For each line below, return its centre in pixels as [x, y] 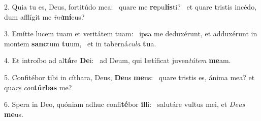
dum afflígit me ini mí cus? [44, 16]
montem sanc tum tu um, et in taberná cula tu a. [80, 43]
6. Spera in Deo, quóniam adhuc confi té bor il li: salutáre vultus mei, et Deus [125, 104]
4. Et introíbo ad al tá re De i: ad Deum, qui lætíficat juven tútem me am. [118, 60]
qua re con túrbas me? [38, 87]
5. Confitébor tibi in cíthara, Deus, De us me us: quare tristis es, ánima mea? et [129, 77]
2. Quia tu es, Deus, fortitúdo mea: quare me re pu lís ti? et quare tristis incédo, [130, 7]
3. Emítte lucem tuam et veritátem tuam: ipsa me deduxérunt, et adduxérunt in [131, 34]
